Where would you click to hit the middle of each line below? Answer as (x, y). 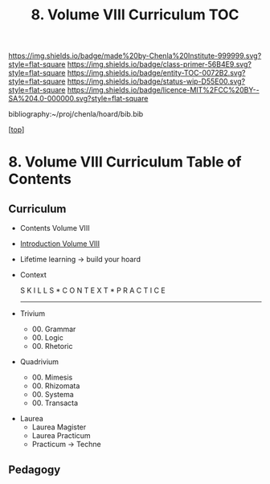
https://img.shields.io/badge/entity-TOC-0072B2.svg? (156, 73)
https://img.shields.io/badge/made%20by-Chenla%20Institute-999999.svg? (135, 56)
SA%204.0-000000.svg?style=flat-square (78, 99)
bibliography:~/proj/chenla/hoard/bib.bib (76, 114)
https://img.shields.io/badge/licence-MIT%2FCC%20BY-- (163, 90)
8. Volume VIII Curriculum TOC (135, 15)
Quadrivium (39, 362)
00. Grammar (54, 329)
